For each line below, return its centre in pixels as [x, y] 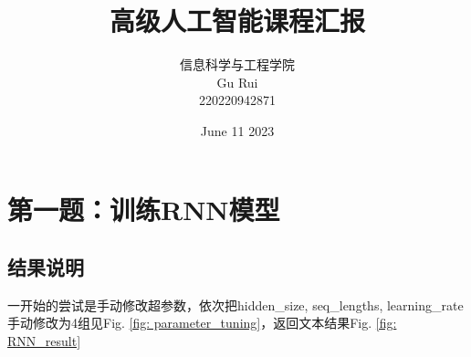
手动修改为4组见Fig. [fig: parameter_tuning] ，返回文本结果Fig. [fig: [202, 323]
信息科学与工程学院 [237, 64]
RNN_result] [44, 341]
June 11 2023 [237, 130]
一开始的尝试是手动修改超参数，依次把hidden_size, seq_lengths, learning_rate [235, 304]
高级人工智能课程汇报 [237, 21]
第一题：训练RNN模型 [144, 209]
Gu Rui [237, 82]
